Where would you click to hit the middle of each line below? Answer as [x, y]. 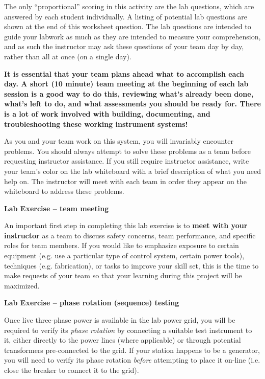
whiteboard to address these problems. [64, 191]
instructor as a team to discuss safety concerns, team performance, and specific [130, 235]
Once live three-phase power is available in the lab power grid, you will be [120, 320]
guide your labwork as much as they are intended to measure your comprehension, [132, 36]
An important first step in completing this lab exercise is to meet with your [126, 225]
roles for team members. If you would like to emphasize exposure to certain [122, 245]
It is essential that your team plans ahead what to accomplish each [124, 73]
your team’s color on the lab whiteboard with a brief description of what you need [132, 171]
